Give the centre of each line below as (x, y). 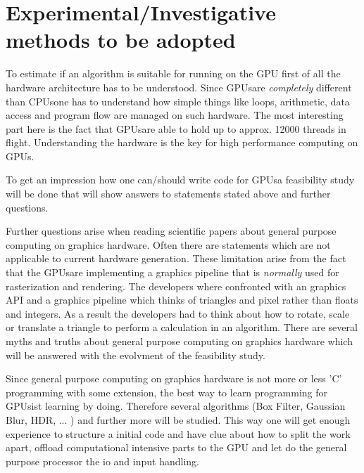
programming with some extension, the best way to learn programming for (167, 392)
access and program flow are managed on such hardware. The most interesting (175, 115)
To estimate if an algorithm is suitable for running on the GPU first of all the (173, 73)
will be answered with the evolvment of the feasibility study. (136, 355)
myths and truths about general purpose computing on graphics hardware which (179, 341)
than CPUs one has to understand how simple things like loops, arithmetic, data (178, 101)
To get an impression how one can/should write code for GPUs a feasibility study (180, 180)
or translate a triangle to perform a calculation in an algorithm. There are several (182, 327)
